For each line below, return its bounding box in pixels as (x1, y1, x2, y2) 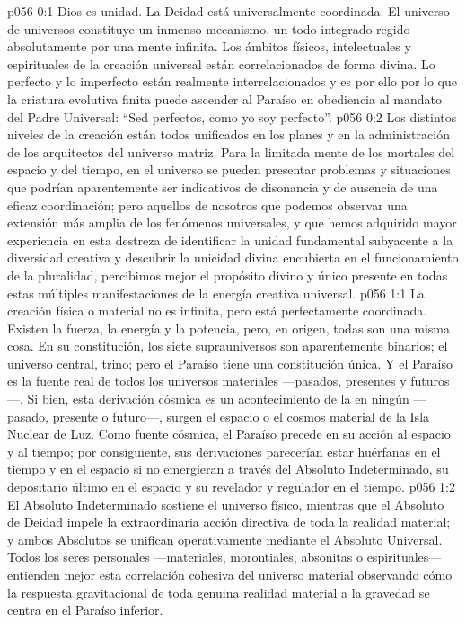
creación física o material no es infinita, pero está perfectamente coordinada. (7, 301, 427, 320)
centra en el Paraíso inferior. (7, 600, 163, 619)
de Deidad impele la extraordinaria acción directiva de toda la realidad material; (7, 512, 451, 531)
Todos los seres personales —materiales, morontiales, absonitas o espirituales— (7, 547, 442, 566)
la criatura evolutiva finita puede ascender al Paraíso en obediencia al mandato (7, 89, 442, 108)
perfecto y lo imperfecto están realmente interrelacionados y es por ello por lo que (7, 72, 457, 91)
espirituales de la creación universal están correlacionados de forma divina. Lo (7, 54, 435, 73)
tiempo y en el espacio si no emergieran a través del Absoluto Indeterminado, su (7, 459, 449, 478)
